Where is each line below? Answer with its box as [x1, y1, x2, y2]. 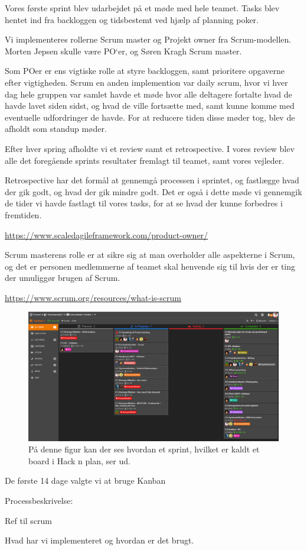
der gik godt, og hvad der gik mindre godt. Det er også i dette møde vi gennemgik [5, 185, 302, 198]
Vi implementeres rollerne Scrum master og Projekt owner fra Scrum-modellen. [5, 33, 292, 46]
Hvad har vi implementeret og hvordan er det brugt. [5, 534, 194, 546]
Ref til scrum [5, 514, 53, 526]
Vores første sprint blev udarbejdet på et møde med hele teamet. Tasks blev [5, 2, 280, 14]
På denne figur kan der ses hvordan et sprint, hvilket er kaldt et [28, 443, 260, 455]
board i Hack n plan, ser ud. [28, 454, 130, 467]
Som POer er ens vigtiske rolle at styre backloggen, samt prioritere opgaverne [5, 64, 285, 77]
